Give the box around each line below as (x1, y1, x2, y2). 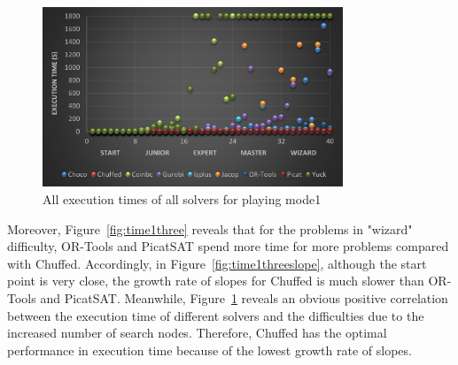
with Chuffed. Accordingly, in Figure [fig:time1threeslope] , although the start (7, 254, 427, 272)
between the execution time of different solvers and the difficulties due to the (7, 306, 424, 324)
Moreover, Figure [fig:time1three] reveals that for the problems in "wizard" (7, 219, 413, 238)
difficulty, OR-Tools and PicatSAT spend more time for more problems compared (7, 237, 449, 255)
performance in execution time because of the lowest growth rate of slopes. (7, 340, 412, 359)
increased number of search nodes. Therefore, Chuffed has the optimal (7, 323, 387, 342)
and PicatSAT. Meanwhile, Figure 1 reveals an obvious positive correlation (40, 288, 448, 307)
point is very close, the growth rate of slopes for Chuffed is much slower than (7, 271, 424, 290)
